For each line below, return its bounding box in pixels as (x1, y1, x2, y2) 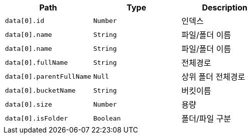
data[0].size (5, 100, 52, 108)
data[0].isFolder (5, 114, 68, 122)
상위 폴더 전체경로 (181, 72, 245, 82)
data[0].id (5, 16, 45, 24)
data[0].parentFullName (5, 72, 92, 80)
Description (202, 2, 247, 12)
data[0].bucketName (5, 86, 76, 94)
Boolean (93, 114, 121, 122)
